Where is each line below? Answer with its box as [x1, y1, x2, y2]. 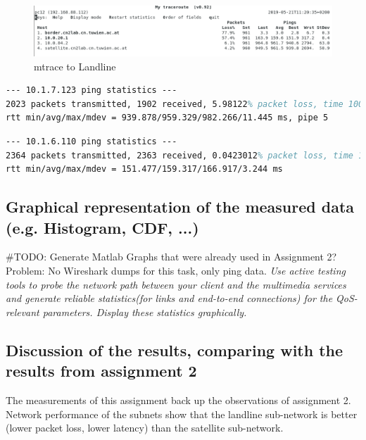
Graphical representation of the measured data [6, 196, 355, 218]
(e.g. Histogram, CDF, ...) [6, 216, 199, 238]
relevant [6, 304, 39, 319]
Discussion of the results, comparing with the [6, 339, 343, 360]
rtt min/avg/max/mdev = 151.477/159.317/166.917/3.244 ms [6, 164, 283, 175]
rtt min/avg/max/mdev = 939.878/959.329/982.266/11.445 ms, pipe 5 [6, 113, 329, 123]
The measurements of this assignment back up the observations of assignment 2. [6, 392, 351, 407]
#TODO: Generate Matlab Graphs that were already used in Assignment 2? [6, 249, 337, 264]
